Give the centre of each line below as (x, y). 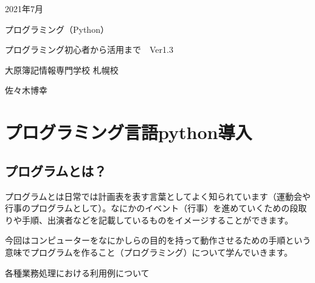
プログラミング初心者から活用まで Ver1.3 (89, 49)
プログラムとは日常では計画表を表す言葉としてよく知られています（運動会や (158, 196)
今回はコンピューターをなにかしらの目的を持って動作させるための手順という (158, 240)
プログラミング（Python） (57, 29)
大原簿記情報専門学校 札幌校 (62, 70)
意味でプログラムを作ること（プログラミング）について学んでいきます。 (149, 252)
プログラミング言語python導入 (129, 132)
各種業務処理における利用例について (77, 272)
